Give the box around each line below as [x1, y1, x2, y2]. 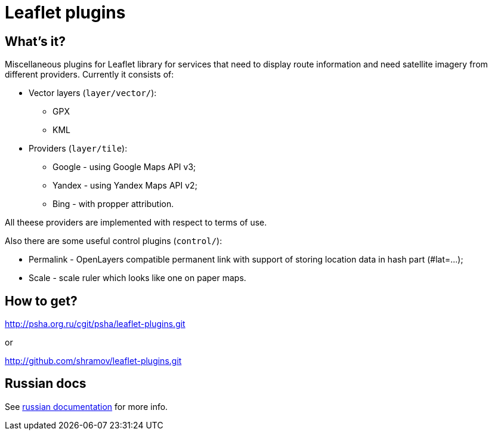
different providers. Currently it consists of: [5, 69, 174, 80]
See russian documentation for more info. [5, 401, 168, 412]
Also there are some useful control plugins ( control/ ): [5, 236, 222, 246]
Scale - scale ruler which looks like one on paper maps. [29, 273, 246, 283]
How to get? [5, 293, 78, 308]
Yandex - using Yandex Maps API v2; [52, 180, 197, 191]
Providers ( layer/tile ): [29, 143, 128, 154]
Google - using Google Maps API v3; [52, 162, 196, 172]
